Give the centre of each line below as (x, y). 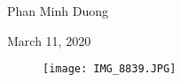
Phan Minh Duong (58, 11)
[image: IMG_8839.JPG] (110, 69)
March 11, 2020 (49, 40)
